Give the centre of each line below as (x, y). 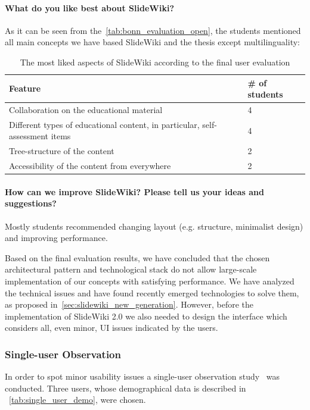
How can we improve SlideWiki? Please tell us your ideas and (134, 191)
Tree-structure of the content (62, 151)
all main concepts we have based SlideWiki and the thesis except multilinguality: (152, 42)
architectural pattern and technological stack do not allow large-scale (131, 269)
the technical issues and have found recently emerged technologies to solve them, (152, 292)
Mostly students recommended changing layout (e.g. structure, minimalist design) (154, 226)
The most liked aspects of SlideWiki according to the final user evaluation (155, 62)
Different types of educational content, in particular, (104, 124)
